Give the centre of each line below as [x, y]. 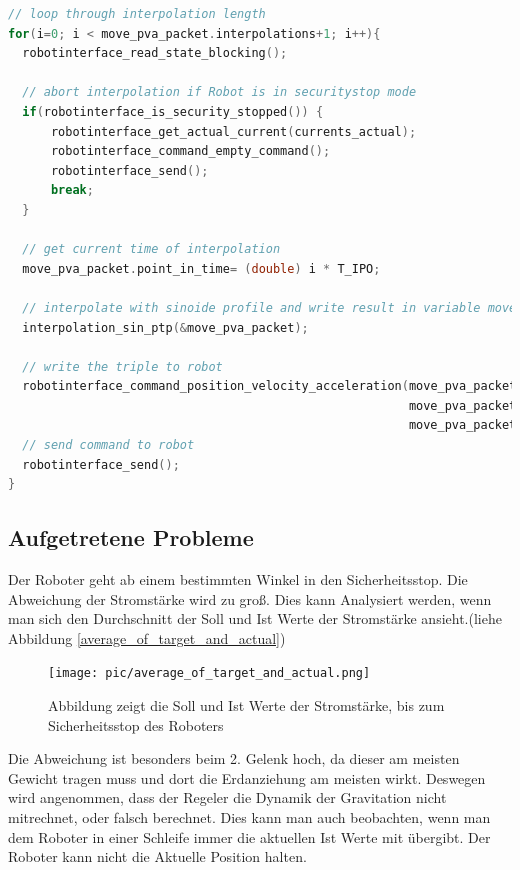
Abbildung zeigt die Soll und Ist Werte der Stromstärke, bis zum [246, 705]
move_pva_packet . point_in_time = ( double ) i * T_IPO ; [201, 268]
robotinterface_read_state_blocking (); [155, 53]
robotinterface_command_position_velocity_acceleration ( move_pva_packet [269, 386]
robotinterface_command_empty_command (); [190, 151]
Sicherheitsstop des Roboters [136, 724]
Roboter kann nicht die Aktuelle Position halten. [157, 856]
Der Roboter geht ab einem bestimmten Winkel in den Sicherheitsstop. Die [238, 579]
